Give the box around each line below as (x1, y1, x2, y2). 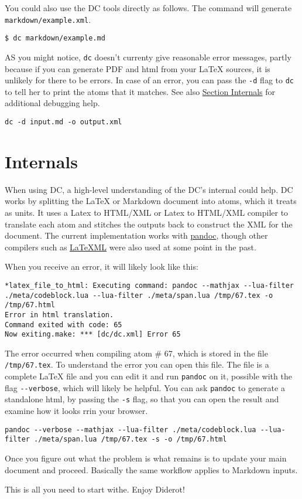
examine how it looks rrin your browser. (5, 405, 148, 417)
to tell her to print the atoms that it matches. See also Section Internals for (5, 85, 276, 97)
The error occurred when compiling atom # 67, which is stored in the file (5, 347, 268, 359)
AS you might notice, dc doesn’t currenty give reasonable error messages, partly (5, 50, 291, 63)
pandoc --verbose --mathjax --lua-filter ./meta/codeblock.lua (5, 425, 256, 434)
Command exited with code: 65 (5, 320, 122, 329)
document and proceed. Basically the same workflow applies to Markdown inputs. (5, 463, 298, 476)
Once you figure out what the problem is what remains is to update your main (5, 452, 287, 464)
